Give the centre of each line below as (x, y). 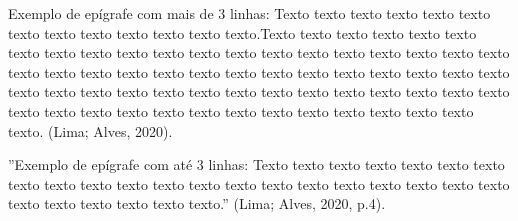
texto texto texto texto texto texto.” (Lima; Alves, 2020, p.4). (197, 203)
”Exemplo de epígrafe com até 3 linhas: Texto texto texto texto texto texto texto (256, 164)
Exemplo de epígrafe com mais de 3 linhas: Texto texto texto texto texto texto (249, 13)
